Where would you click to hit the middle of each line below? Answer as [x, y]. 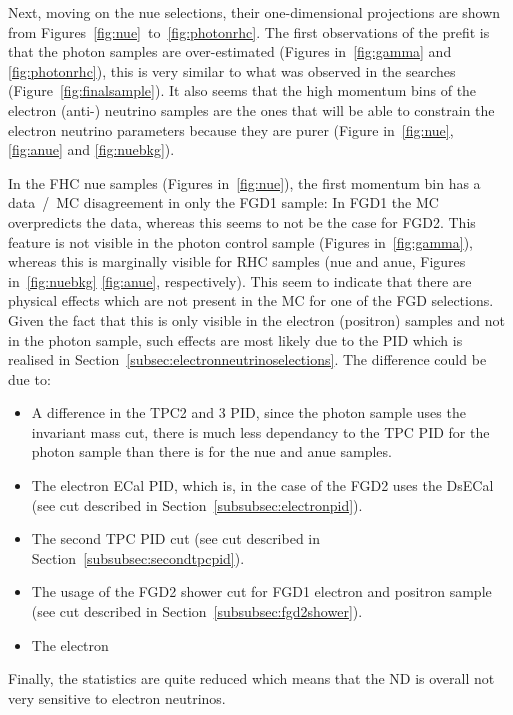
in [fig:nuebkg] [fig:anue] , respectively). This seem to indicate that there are [240, 280]
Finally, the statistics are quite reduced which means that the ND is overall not [251, 678]
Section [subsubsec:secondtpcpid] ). [138, 557]
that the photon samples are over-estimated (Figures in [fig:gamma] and [230, 51]
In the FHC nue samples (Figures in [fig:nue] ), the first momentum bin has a [244, 182]
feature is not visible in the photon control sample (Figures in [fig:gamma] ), [240, 241]
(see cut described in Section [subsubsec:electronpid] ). [197, 504]
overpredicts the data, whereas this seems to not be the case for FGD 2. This [242, 221]
